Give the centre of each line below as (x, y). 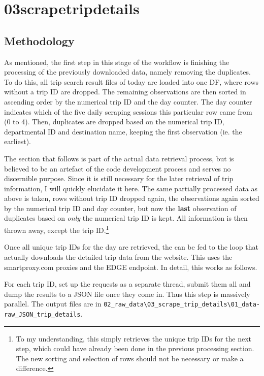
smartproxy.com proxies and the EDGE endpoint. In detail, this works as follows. (131, 267)
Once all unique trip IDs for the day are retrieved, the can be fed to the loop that (131, 247)
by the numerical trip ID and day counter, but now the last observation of (120, 208)
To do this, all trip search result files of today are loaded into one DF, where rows (131, 81)
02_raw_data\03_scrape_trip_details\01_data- (182, 305)
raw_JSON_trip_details (42, 314)
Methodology (39, 40)
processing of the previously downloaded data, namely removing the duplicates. (127, 72)
